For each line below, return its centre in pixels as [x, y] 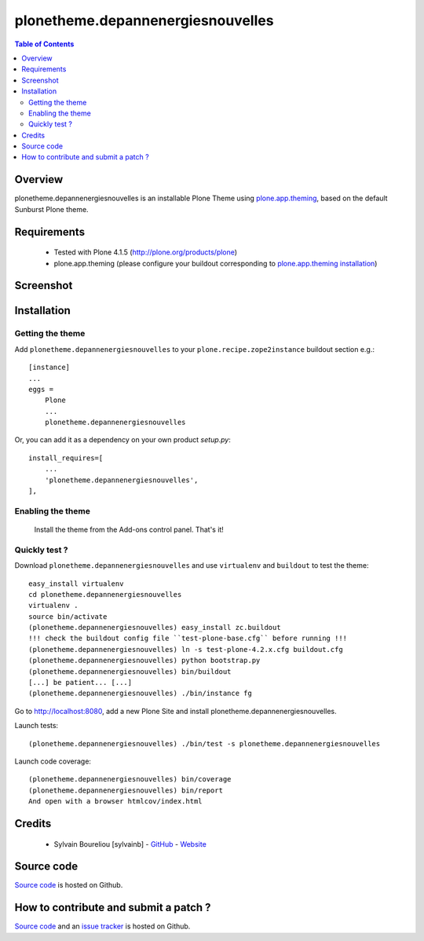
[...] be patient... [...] [80, 683]
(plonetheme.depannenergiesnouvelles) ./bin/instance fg [141, 694]
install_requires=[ [66, 458]
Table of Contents [44, 44]
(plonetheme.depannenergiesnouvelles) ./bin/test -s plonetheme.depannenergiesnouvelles [205, 743]
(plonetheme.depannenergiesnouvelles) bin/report [126, 790]
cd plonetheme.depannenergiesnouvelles [105, 594]
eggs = [41, 389]
